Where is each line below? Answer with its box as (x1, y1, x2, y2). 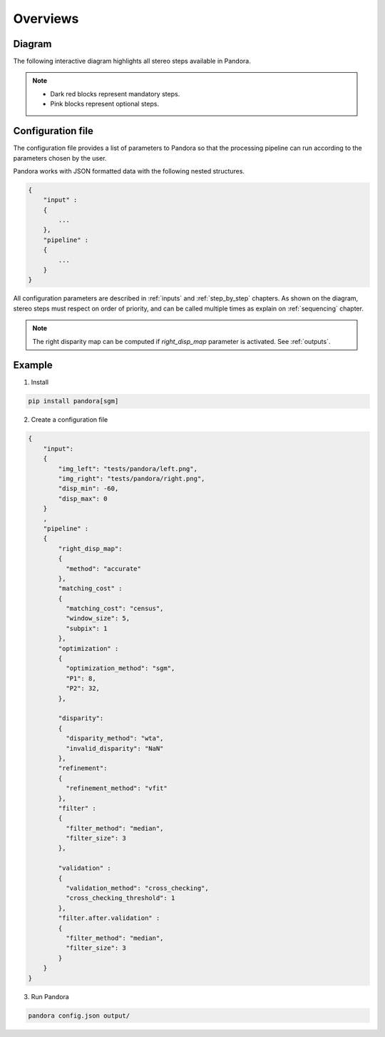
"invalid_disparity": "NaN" (65, 744, 164, 752)
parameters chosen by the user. (13, 153, 107, 162)
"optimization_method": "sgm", (65, 664, 175, 672)
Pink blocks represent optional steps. (50, 100, 160, 108)
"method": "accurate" (65, 565, 142, 572)
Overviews (13, 11, 79, 26)
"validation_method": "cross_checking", (65, 884, 210, 892)
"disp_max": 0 (58, 495, 108, 502)
